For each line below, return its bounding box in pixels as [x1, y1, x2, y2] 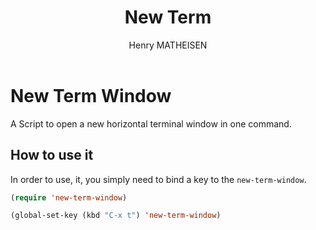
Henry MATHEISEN [128, 39, 208, 51]
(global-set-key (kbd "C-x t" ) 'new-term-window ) [10, 211, 222, 221]
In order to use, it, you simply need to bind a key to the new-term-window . [10, 173, 307, 185]
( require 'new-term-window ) [10, 192, 128, 203]
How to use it [10, 147, 94, 164]
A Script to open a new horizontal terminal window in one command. [10, 117, 292, 130]
